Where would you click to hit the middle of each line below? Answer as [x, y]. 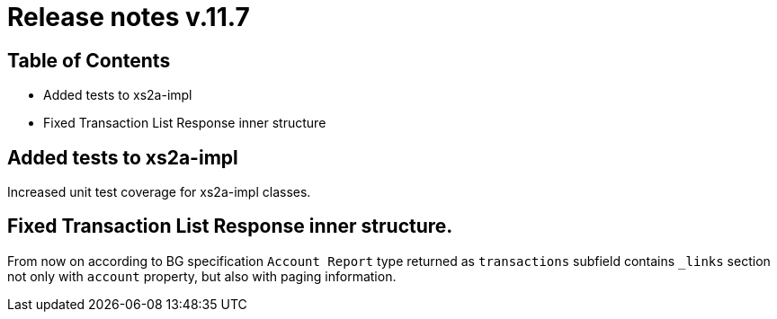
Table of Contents [89, 60]
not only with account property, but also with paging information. [202, 276]
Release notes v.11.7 [129, 17]
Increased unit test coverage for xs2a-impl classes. [159, 192]
